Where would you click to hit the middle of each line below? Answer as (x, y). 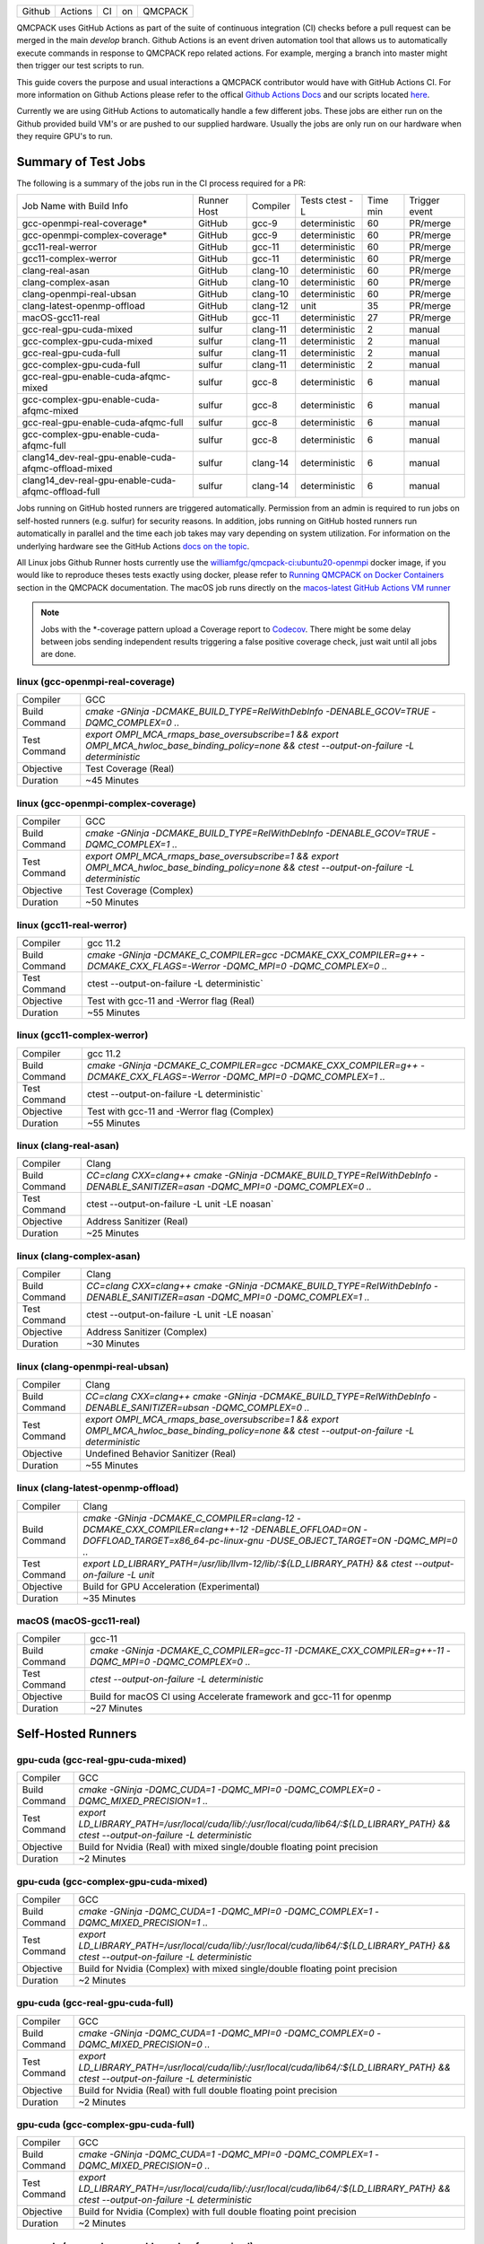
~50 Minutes (112, 902)
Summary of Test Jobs (81, 162)
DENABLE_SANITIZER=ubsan (147, 1407)
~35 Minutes (109, 1598)
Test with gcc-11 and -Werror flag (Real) (171, 1001)
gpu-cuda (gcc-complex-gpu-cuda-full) (106, 2125)
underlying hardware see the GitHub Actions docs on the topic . (133, 546)
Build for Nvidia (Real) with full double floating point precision (208, 2090)
